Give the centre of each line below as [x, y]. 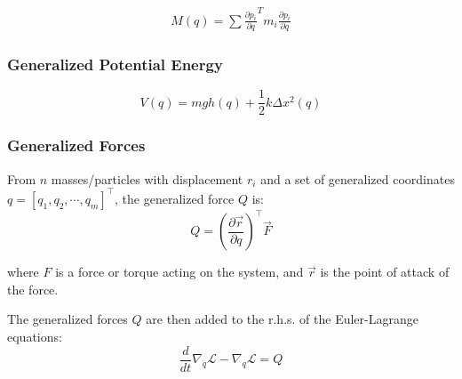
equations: [35, 336]
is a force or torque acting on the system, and [179, 272]
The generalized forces [68, 319]
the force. [33, 289]
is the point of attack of [385, 272]
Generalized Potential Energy [115, 65]
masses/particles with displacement [147, 178]
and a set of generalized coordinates [358, 178]
